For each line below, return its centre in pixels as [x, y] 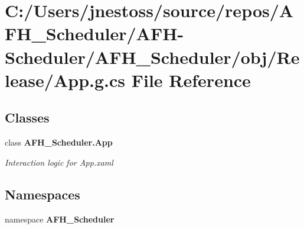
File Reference [191, 80]
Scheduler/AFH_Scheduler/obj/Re [152, 57]
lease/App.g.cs [65, 80]
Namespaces [43, 194]
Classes [27, 117]
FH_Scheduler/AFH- [94, 33]
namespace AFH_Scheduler [60, 219]
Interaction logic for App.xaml [59, 162]
